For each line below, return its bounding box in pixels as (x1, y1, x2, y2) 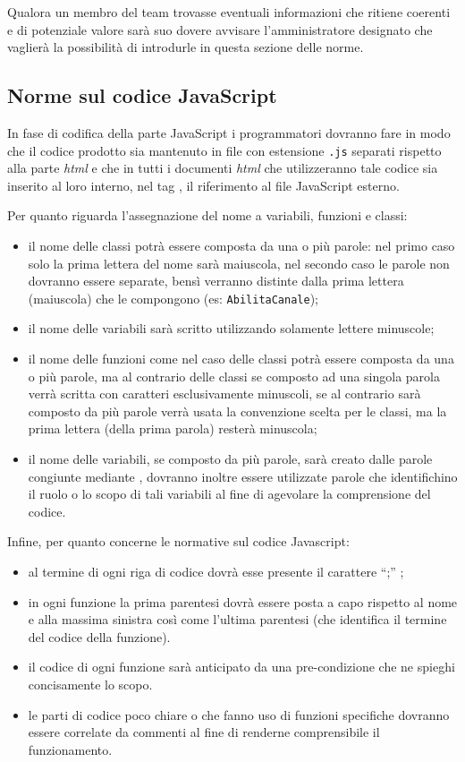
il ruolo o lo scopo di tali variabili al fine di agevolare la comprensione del (28, 484, 431, 503)
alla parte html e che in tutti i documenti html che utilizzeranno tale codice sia (7, 158, 438, 177)
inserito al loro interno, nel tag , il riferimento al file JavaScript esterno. (7, 176, 400, 194)
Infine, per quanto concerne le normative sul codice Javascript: (7, 532, 350, 551)
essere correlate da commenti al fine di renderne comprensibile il (28, 723, 380, 741)
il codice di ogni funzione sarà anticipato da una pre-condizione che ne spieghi (28, 657, 455, 676)
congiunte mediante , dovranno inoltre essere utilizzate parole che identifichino (28, 467, 458, 485)
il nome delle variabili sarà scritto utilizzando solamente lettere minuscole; (28, 319, 435, 338)
